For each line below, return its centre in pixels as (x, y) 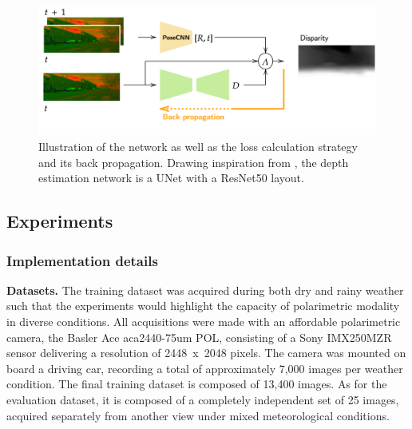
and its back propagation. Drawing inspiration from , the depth (194, 162)
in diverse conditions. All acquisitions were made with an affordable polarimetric (204, 322)
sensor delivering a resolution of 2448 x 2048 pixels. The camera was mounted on (206, 353)
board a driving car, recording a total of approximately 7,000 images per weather (205, 368)
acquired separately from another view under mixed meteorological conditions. (198, 415)
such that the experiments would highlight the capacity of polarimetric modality (203, 306)
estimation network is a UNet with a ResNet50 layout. (171, 178)
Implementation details (82, 260)
